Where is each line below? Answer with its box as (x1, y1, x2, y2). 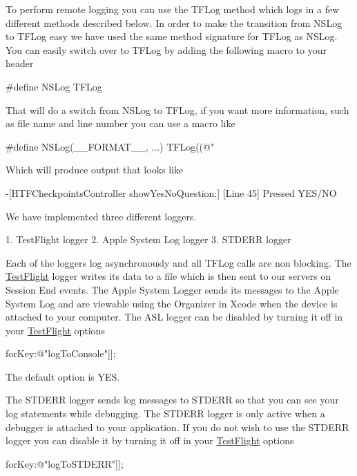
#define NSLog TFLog (6, 79, 102, 93)
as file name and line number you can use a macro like (6, 116, 235, 131)
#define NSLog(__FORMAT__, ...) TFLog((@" (6, 139, 215, 153)
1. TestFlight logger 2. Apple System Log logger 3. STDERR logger (6, 232, 291, 247)
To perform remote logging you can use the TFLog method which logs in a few (6, 2, 340, 16)
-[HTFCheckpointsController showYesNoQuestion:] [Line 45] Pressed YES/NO (6, 185, 337, 200)
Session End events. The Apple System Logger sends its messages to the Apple (6, 282, 339, 296)
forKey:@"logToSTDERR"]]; (6, 456, 124, 470)
